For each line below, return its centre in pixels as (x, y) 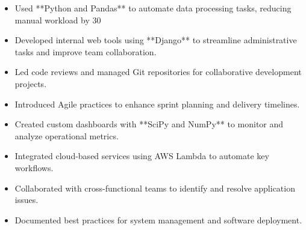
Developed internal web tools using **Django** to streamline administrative (156, 40)
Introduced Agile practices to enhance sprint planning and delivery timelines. (157, 104)
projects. (31, 83)
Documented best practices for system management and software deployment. (158, 219)
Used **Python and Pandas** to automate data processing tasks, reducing (153, 8)
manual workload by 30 (58, 20)
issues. (27, 200)
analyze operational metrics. (67, 135)
